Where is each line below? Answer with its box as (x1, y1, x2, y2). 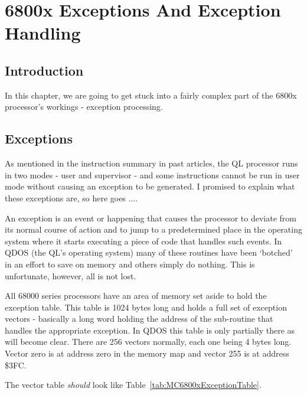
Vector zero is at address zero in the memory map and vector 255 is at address (5, 347, 289, 360)
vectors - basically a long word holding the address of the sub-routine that (5, 312, 273, 325)
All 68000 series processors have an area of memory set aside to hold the (5, 289, 267, 302)
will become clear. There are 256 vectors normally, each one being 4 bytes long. (5, 335, 292, 348)
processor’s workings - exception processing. (5, 100, 163, 113)
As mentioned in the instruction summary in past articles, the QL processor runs (5, 157, 298, 169)
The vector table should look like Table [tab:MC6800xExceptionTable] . (5, 378, 262, 391)
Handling (5, 21, 81, 45)
